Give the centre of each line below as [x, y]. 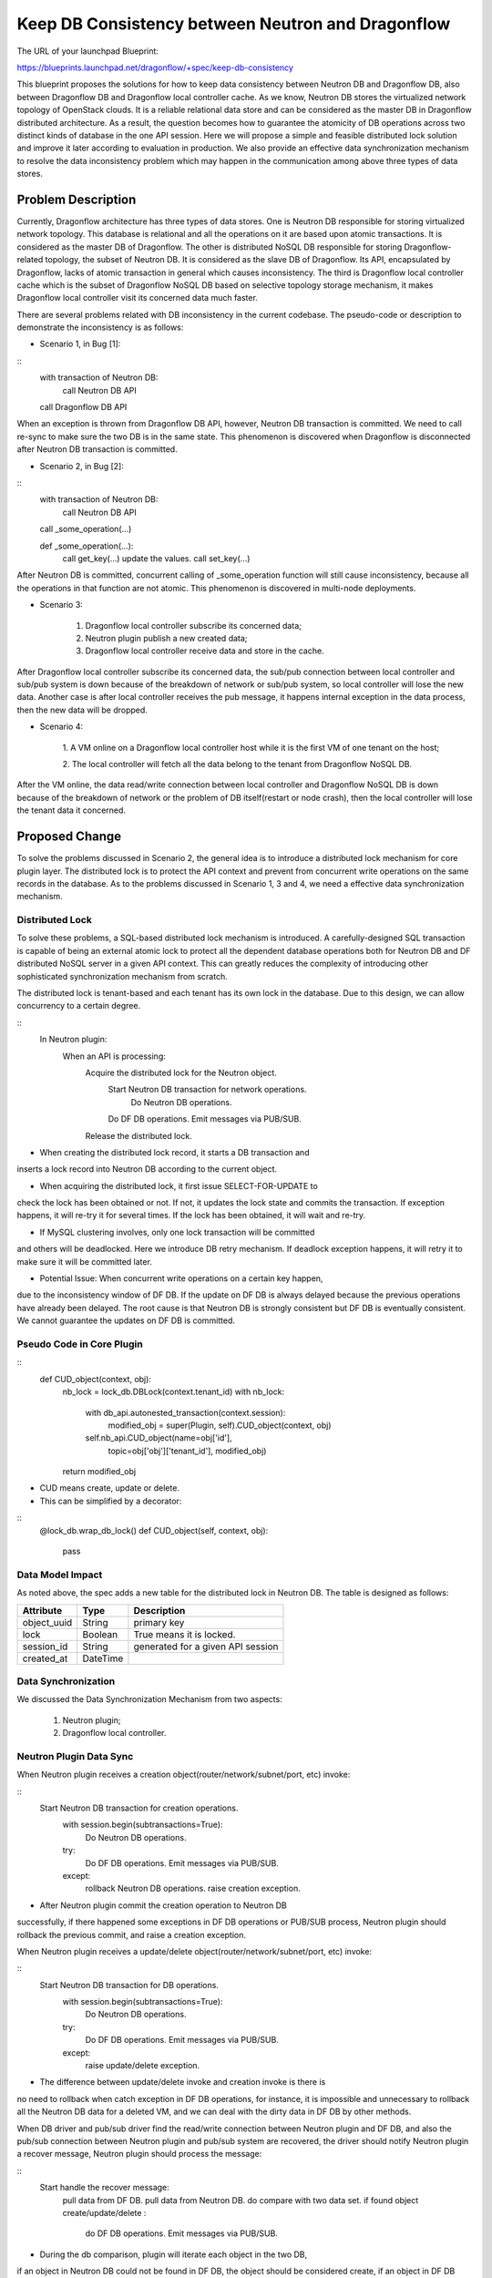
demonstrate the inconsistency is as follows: [100, 327]
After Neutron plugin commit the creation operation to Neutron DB [163, 1905]
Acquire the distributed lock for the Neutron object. [181, 1072]
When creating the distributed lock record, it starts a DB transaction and [174, 1152]
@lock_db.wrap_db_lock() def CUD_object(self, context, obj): [154, 1530]
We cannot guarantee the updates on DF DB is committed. [126, 1320]
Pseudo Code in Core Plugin [80, 1344]
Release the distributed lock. [139, 1135]
